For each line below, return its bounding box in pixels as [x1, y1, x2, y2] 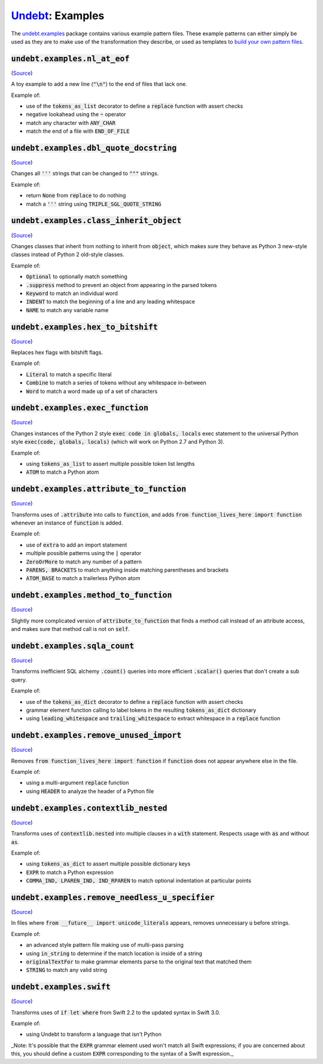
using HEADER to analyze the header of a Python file [26, 787, 154, 795]
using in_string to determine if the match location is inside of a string [26, 950, 203, 957]
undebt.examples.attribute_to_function [11, 484, 187, 494]
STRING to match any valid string [26, 967, 108, 974]
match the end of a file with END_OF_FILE [26, 127, 130, 135]
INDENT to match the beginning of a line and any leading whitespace [26, 298, 196, 305]
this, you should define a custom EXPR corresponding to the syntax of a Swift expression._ [11, 1050, 234, 1057]
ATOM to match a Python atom [26, 468, 99, 475]
